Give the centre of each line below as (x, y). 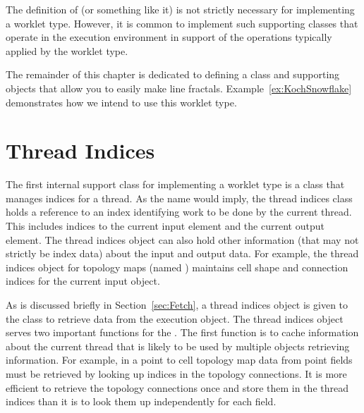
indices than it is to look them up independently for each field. (141, 401)
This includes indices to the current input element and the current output (165, 226)
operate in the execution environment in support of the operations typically (169, 37)
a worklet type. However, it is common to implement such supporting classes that (182, 23)
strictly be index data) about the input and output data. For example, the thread (182, 253)
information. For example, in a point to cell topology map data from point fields (179, 360)
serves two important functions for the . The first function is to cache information (182, 332)
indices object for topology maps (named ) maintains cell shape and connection (177, 267)
